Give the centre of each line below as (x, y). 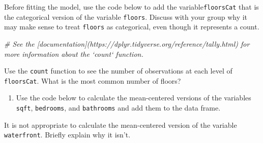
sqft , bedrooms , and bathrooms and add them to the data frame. (118, 108)
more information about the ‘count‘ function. (74, 53)
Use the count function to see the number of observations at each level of (118, 71)
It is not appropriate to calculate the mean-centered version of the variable (121, 124)
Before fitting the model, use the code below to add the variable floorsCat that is (131, 7)
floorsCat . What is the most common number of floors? (93, 80)
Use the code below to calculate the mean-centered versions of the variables (134, 98)
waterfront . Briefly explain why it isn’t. (67, 135)
